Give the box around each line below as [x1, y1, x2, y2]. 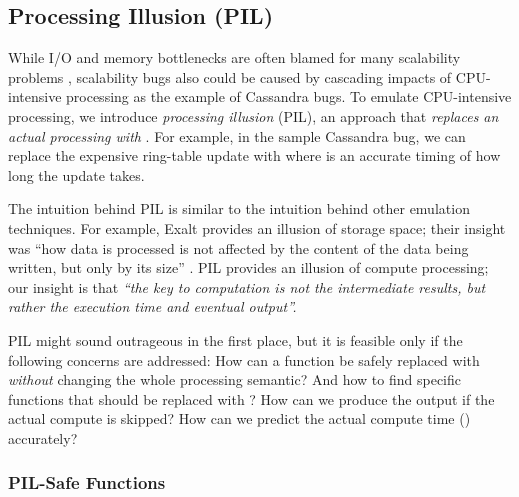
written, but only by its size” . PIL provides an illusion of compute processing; [8, 257, 489, 278]
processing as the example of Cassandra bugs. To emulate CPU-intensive [66, 86, 512, 107]
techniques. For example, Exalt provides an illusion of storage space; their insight [8, 217, 506, 238]
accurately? [8, 427, 78, 448]
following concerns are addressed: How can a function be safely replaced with [8, 349, 480, 370]
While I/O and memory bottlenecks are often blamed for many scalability [8, 47, 461, 68]
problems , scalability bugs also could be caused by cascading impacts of [8, 66, 452, 87]
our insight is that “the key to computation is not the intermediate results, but [8, 276, 486, 297]
